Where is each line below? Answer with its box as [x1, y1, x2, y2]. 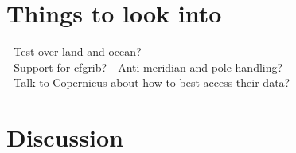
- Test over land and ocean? [6, 43, 142, 60]
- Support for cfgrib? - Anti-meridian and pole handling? [6, 58, 283, 75]
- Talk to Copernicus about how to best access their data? [6, 74, 290, 91]
